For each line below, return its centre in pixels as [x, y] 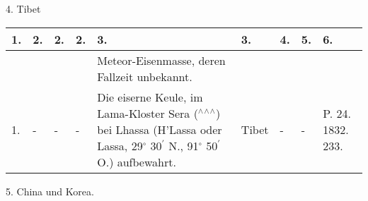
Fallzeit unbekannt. [145, 76]
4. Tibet [23, 8]
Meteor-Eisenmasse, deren [161, 60]
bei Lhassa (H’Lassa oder [160, 129]
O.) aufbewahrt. [137, 162]
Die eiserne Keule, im [150, 97]
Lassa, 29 [120, 145]
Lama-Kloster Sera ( [148, 113]
